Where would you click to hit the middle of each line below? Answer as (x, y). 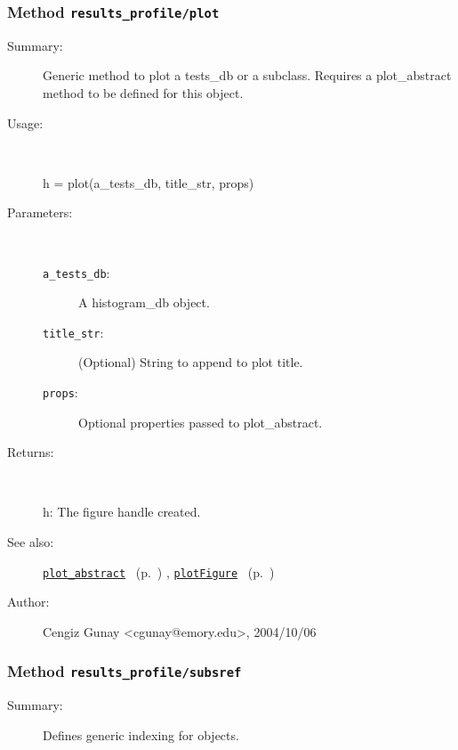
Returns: (31, 452)
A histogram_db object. (144, 302)
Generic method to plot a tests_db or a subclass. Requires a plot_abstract (247, 75)
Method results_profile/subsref (125, 671)
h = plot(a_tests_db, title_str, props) (149, 182)
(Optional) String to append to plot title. (191, 362)
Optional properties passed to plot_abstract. (201, 422)
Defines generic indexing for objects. (141, 734)
